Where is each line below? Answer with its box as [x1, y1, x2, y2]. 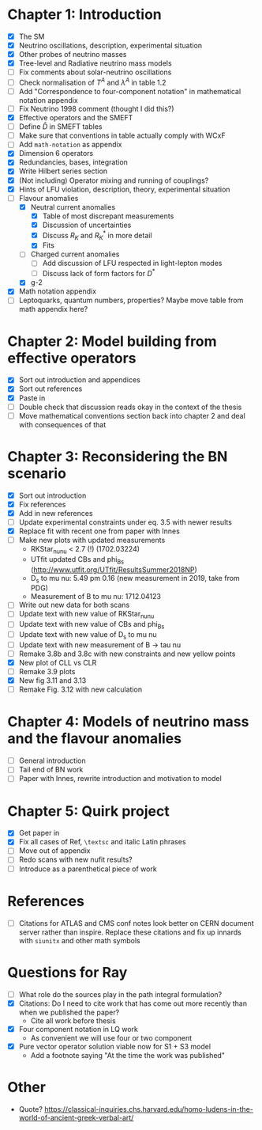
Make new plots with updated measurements [18, 535, 166, 544]
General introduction [18, 756, 86, 765]
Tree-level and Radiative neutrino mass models [18, 59, 172, 68]
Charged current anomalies [30, 249, 120, 259]
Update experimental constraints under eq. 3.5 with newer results [18, 517, 232, 527]
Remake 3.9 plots [18, 667, 76, 677]
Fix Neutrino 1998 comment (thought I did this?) [18, 104, 174, 114]
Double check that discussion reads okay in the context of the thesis [18, 402, 242, 411]
